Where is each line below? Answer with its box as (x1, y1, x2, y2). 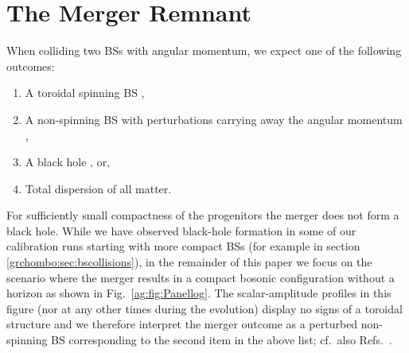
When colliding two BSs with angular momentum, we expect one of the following (6, 42, 402, 59)
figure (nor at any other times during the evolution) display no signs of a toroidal (6, 300, 403, 316)
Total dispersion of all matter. (25, 180, 172, 196)
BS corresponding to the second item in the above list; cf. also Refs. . (51, 332, 392, 348)
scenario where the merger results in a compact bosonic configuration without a (6, 269, 395, 285)
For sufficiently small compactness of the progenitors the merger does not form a (6, 207, 399, 223)
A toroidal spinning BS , (25, 84, 145, 101)
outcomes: (6, 57, 55, 74)
